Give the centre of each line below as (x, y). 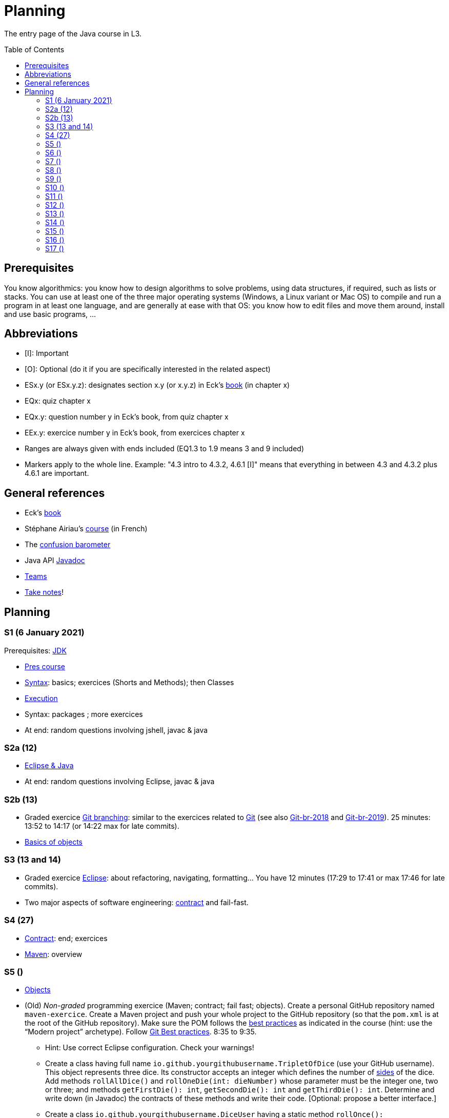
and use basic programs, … (50, 314)
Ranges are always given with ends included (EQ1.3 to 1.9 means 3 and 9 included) (165, 449)
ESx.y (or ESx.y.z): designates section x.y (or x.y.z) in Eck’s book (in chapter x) (157, 385)
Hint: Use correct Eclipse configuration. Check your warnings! (150, 1048)
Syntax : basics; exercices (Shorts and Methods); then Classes (129, 682)
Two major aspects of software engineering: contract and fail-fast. (137, 902)
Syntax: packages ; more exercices (84, 714)
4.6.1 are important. (57, 473)
